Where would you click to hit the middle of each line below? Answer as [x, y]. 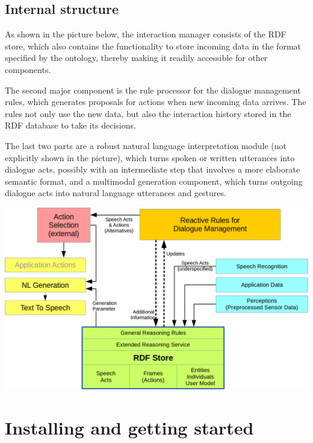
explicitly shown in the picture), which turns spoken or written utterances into [150, 157]
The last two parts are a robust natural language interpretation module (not [146, 145]
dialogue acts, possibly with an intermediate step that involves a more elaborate [153, 169]
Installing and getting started [129, 427]
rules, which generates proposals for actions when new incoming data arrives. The [156, 102]
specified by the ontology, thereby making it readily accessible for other [136, 58]
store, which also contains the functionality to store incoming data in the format [153, 46]
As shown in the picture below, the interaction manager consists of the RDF [146, 34]
